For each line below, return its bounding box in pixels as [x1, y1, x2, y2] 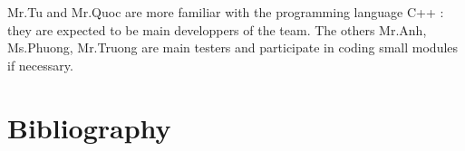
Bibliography [7, 109, 171, 146]
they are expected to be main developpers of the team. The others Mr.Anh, [7, 20, 427, 39]
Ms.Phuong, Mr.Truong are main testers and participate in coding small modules [7, 38, 459, 57]
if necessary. [7, 55, 73, 74]
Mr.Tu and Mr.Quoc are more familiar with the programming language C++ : [7, 3, 444, 21]
